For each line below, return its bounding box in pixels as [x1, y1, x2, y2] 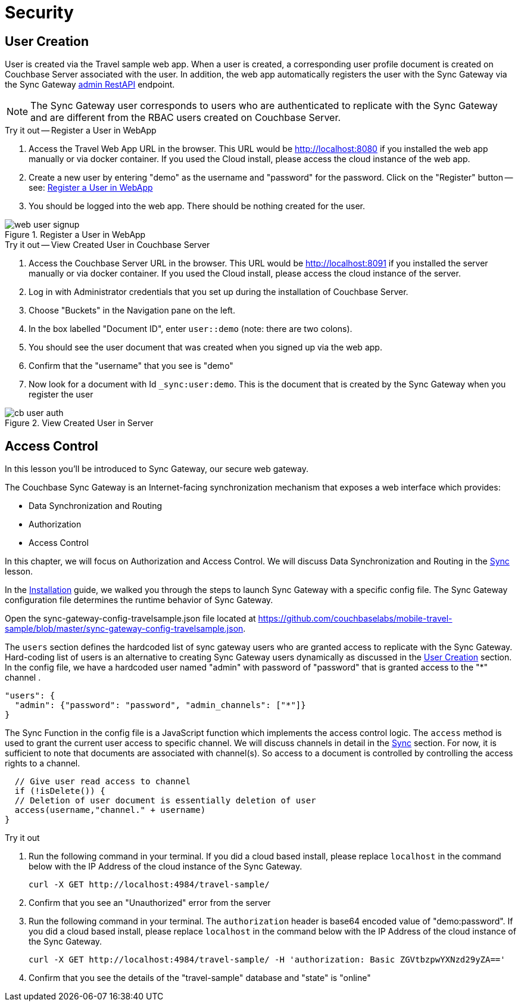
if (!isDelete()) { [14, 786, 105, 796]
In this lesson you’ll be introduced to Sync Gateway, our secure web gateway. [5, 464, 308, 474]
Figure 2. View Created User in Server [5, 418, 154, 429]
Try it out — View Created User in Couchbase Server [5, 240, 210, 250]
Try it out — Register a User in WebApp [5, 125, 157, 136]
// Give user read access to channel [14, 777, 191, 787]
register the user [29, 389, 93, 400]
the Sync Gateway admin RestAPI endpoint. [5, 79, 175, 90]
